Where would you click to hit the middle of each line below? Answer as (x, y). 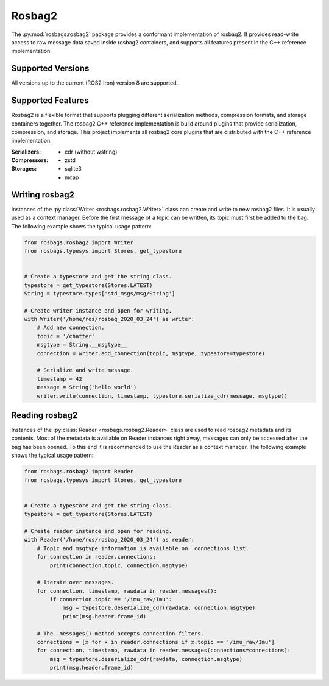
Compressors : (30, 160)
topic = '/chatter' (66, 336)
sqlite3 (73, 169)
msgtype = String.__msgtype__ (82, 345)
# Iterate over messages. (76, 582)
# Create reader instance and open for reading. (98, 531)
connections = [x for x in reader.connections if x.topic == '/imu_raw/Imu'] (156, 642)
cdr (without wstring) (91, 152)
